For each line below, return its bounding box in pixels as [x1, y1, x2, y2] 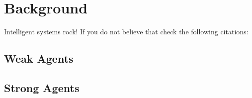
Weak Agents [4, 51, 74, 66]
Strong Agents [4, 80, 80, 95]
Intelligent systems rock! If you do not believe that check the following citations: [4, 26, 249, 37]
